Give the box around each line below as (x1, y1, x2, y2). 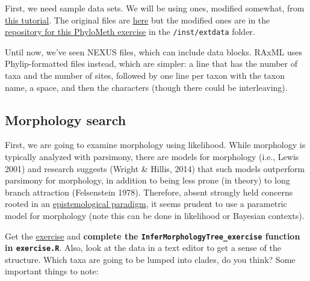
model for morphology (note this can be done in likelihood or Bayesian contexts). (5, 209, 305, 221)
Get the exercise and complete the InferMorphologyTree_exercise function (5, 229, 300, 242)
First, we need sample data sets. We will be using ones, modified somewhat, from (5, 2, 305, 14)
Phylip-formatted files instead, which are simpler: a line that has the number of (5, 57, 298, 70)
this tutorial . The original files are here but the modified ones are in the (5, 13, 270, 26)
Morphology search (5, 110, 126, 129)
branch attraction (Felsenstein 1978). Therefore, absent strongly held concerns (5, 185, 293, 198)
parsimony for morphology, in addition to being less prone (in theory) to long (5, 174, 290, 187)
